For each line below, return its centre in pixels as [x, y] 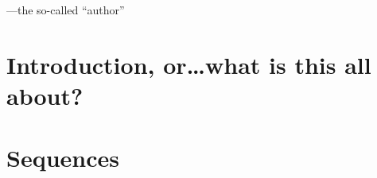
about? [45, 95]
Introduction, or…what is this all [189, 64]
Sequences [63, 158]
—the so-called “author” [66, 10]
